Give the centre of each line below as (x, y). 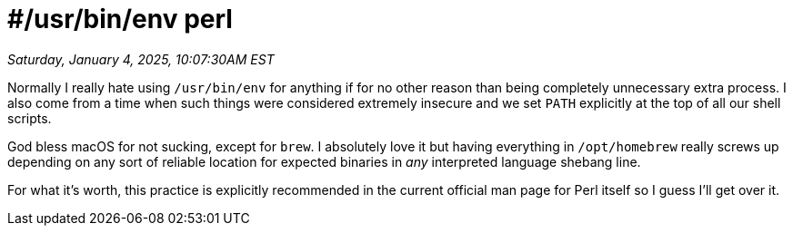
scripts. (30, 118)
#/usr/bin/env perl (120, 19)
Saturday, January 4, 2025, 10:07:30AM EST (141, 59)
